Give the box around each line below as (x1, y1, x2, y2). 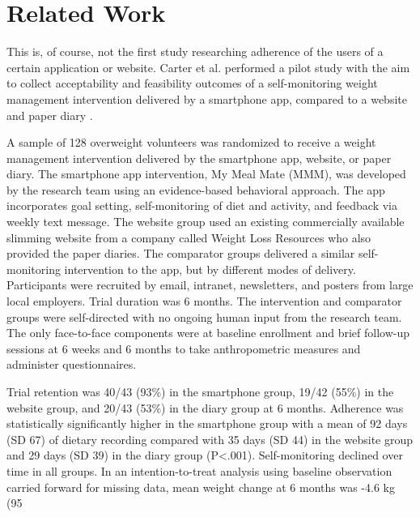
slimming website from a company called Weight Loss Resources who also (6, 229, 371, 246)
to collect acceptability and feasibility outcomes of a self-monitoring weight (6, 75, 378, 92)
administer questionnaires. (6, 356, 137, 373)
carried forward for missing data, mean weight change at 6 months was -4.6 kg (6, 478, 395, 495)
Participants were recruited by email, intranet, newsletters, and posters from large (6, 276, 414, 293)
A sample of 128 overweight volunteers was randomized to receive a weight (6, 134, 376, 151)
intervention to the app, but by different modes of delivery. (64, 260, 356, 277)
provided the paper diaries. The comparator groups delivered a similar (6, 245, 355, 262)
